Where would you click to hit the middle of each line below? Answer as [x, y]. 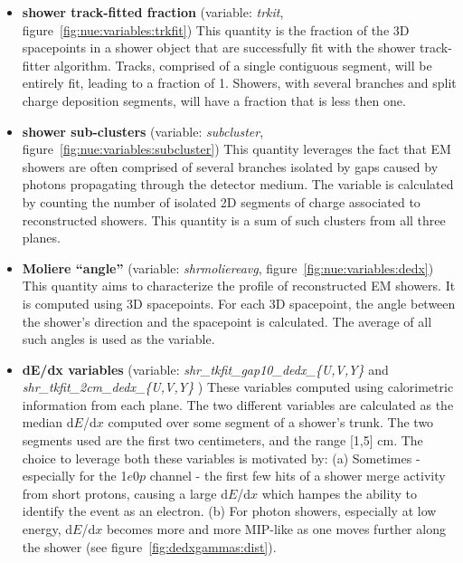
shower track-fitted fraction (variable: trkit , [153, 12]
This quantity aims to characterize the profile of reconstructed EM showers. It [239, 286]
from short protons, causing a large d [125, 493]
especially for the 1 [75, 476]
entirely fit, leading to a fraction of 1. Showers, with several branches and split [239, 83]
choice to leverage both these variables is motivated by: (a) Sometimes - [221, 458]
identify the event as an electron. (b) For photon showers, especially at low [229, 511]
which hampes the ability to [339, 493]
